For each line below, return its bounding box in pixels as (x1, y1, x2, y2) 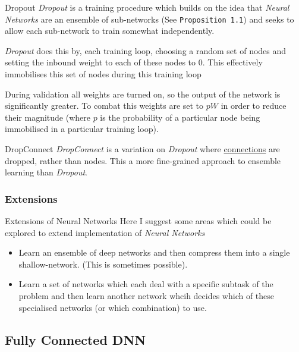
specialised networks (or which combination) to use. (18, 301, 207, 313)
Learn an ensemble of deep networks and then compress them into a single (18, 246, 290, 259)
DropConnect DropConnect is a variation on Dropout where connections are (5, 143, 280, 155)
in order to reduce (221, 99, 287, 112)
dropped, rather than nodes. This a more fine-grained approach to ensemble (5, 154, 281, 166)
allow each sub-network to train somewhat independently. (5, 24, 215, 37)
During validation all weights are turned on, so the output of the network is (5, 87, 281, 100)
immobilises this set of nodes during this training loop (5, 68, 202, 80)
